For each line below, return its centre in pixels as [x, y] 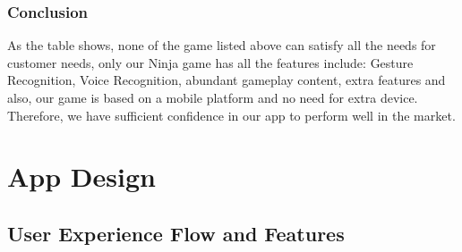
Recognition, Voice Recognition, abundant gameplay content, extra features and [227, 80]
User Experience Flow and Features [176, 233]
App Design [81, 176]
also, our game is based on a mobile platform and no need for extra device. [213, 97]
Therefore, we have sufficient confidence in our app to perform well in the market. [231, 115]
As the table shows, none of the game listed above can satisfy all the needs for [222, 45]
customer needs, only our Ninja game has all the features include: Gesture [210, 62]
